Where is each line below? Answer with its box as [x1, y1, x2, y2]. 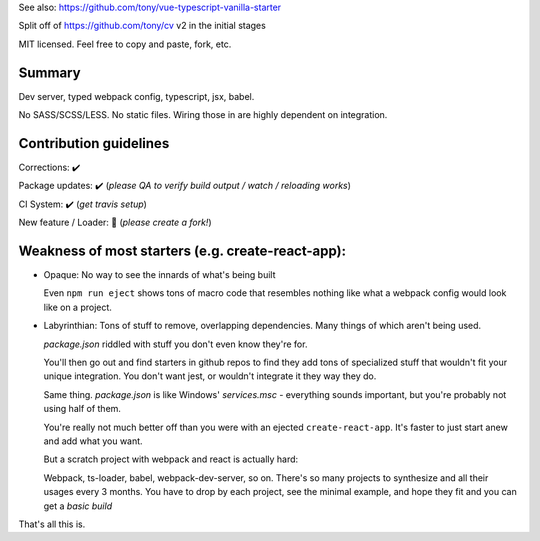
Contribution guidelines [18, 135, 170, 152]
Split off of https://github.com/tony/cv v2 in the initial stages [18, 20, 267, 32]
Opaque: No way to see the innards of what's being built [43, 269, 276, 281]
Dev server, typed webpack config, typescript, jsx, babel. [18, 90, 255, 102]
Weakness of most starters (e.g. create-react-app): [18, 242, 347, 259]
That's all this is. [18, 518, 86, 530]
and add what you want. [43, 435, 144, 447]
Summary [18, 64, 81, 81]
